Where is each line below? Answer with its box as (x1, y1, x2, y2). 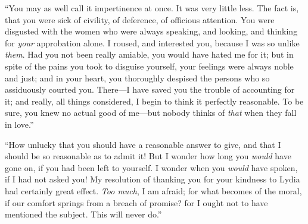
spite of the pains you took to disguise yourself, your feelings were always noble (5, 59, 294, 72)
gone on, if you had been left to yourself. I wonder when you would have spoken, (5, 161, 298, 173)
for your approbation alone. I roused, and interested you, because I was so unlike (5, 36, 300, 49)
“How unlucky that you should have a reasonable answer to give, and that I (5, 138, 281, 150)
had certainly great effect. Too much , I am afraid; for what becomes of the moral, (5, 184, 302, 197)
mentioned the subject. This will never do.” (5, 208, 162, 220)
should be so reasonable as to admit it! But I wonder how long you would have (5, 150, 291, 162)
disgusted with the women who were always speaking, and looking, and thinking (5, 25, 298, 37)
